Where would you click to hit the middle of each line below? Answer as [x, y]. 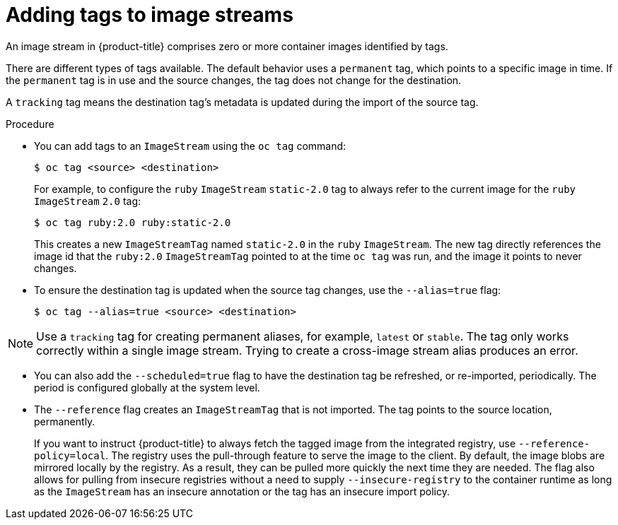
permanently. [65, 421]
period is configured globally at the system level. [147, 387]
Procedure [30, 124]
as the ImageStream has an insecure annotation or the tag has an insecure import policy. [242, 491]
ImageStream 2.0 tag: [88, 201]
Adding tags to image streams [150, 15]
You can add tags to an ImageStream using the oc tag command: [190, 146]
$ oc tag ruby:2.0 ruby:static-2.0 [133, 222]
